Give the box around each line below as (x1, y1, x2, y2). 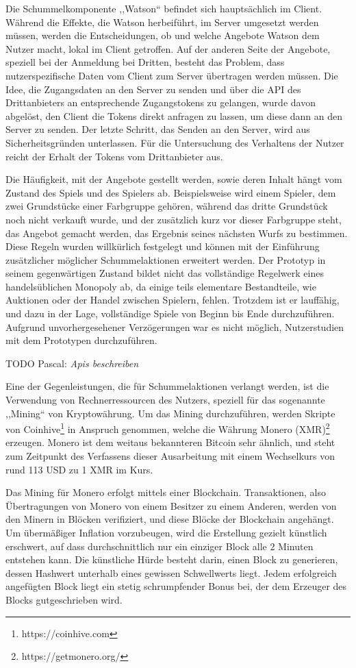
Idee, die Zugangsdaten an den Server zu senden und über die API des (5, 82, 301, 96)
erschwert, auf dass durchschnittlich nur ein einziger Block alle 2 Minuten (5, 539, 314, 553)
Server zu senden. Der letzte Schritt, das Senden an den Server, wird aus (5, 122, 310, 136)
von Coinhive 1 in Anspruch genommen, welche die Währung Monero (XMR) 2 (5, 420, 330, 436)
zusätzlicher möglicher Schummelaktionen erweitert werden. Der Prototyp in (5, 252, 326, 267)
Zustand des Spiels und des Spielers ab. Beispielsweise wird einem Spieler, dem (5, 185, 336, 199)
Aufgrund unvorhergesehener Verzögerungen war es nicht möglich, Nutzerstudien (5, 319, 344, 334)
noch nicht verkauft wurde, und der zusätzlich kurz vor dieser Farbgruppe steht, (5, 212, 342, 226)
